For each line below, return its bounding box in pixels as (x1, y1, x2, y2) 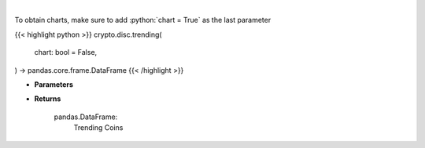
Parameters (34, 79, 74, 89)
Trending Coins (73, 123, 124, 132)
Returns (34, 94, 61, 103)
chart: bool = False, (34, 48, 98, 57)
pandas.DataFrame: (54, 112, 118, 121)
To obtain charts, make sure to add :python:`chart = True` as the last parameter (14, 16, 272, 25)
